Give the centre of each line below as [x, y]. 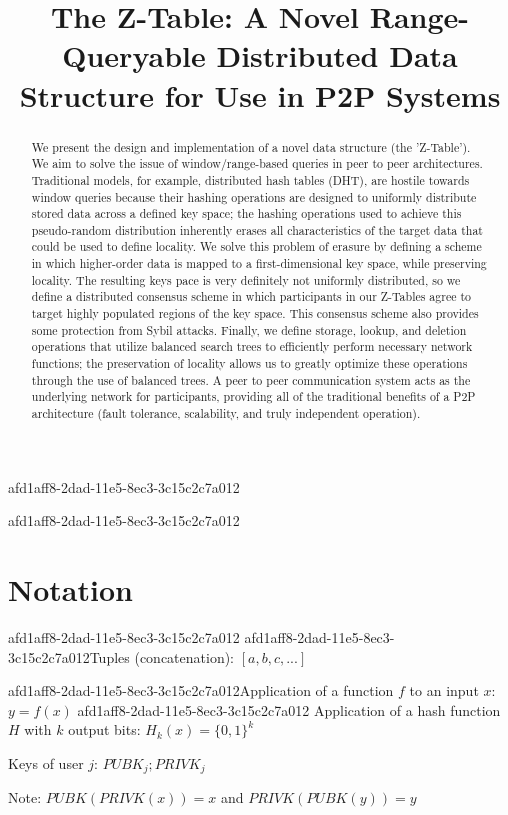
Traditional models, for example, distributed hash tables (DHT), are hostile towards [250, 179]
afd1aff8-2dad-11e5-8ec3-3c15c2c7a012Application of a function [201, 690]
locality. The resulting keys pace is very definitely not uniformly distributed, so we [246, 279]
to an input [444, 690]
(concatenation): [184, 656]
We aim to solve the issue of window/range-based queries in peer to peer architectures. [257, 163]
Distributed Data [337, 55]
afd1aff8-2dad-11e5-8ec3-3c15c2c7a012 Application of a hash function [289, 709]
